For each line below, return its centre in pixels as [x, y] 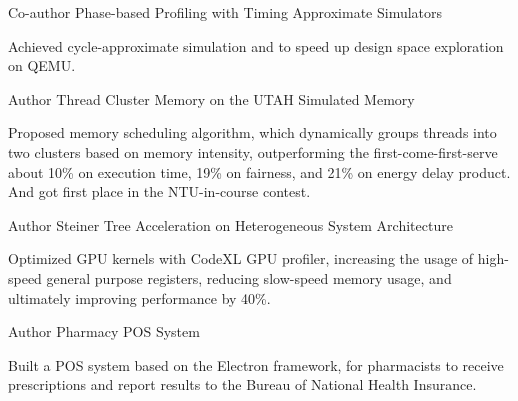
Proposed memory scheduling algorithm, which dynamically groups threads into [252, 132]
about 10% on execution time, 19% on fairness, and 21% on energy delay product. [259, 171]
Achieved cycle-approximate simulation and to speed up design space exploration [256, 45]
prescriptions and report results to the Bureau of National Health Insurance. [242, 384]
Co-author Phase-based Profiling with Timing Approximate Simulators [225, 12]
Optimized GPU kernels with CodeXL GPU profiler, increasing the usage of [241, 258]
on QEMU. [42, 65]
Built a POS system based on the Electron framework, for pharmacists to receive [256, 364]
